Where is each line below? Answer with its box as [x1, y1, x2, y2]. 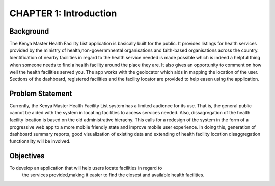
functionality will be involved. [9, 138, 71, 144]
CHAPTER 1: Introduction [9, 8, 117, 19]
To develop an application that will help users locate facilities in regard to [9, 165, 162, 171]
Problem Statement [9, 89, 72, 98]
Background [9, 27, 49, 36]
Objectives [9, 151, 45, 160]
